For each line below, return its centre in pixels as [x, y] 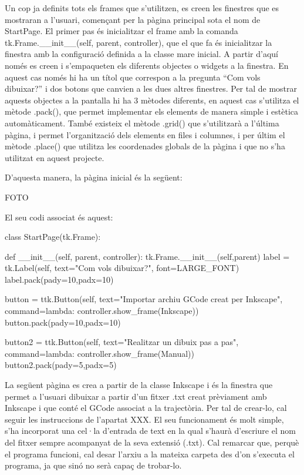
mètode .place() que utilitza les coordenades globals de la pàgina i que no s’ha [145, 146]
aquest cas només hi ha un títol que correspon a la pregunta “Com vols [133, 77]
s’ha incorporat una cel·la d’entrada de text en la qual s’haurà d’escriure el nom [150, 431]
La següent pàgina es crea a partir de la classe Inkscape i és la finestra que [139, 385]
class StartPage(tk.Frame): [53, 237]
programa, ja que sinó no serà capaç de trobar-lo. [93, 465]
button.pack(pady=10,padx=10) [63, 322]
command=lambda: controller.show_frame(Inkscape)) [102, 311]
